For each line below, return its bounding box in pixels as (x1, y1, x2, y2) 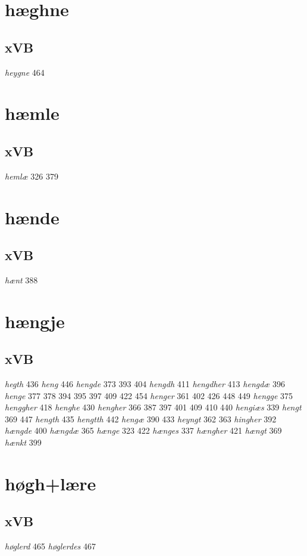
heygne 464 (5, 66, 45, 78)
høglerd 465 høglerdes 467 (5, 540, 96, 552)
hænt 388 (5, 273, 38, 286)
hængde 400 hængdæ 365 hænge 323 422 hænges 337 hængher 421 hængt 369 (5, 424, 282, 437)
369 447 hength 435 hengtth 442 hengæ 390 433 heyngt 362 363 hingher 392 (5, 412, 277, 425)
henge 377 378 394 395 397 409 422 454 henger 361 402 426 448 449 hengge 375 (5, 389, 293, 401)
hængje (5, 308, 65, 333)
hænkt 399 (5, 436, 42, 449)
